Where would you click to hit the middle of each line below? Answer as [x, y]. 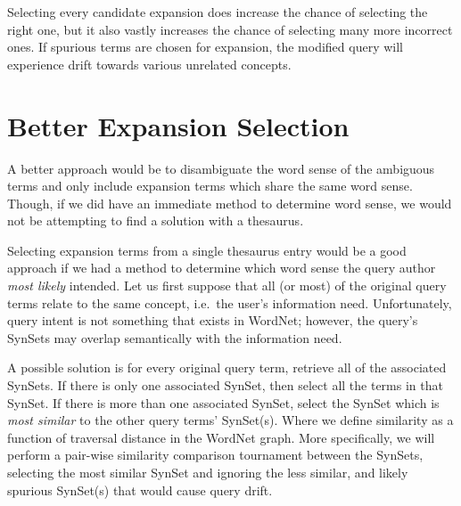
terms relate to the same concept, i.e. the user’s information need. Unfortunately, [230, 302]
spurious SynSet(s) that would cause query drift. [140, 490]
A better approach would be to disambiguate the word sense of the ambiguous [221, 168]
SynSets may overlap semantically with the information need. [175, 337]
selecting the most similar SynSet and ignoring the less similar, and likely [208, 472]
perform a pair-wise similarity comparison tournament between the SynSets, [215, 455]
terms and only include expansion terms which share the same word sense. [210, 186]
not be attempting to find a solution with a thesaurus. [156, 220]
